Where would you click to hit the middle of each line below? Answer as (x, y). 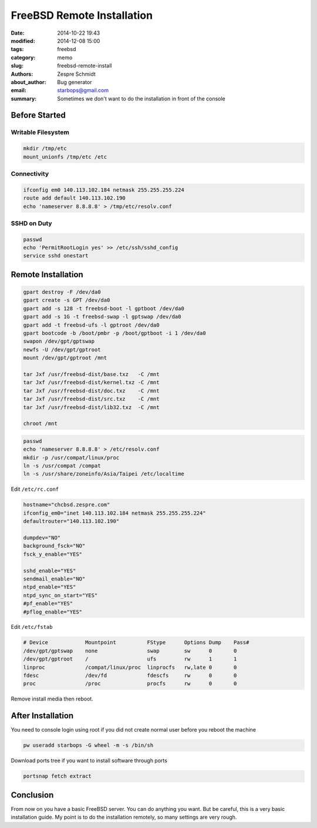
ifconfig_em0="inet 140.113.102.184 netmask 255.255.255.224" (114, 513)
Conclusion (32, 795)
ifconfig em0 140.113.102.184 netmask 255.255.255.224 (104, 190)
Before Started (38, 115)
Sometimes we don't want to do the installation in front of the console (141, 98)
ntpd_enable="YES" (50, 587)
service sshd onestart (56, 256)
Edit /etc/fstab (32, 627)
